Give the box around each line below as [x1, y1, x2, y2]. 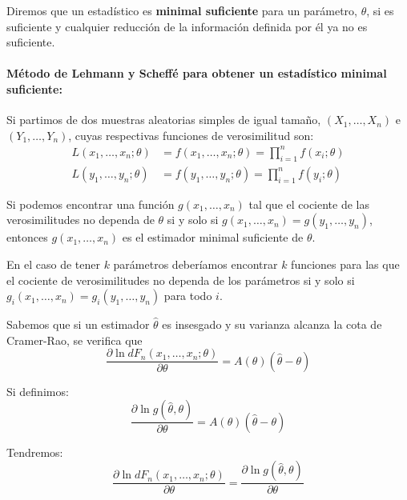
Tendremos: [6, 443, 63, 460]
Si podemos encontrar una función [6, 195, 175, 212]
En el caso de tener [6, 255, 100, 272]
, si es [366, 2, 394, 18]
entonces [6, 229, 48, 246]
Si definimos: [6, 382, 69, 399]
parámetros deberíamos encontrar [113, 255, 278, 272]
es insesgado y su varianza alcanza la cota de [162, 316, 382, 333]
